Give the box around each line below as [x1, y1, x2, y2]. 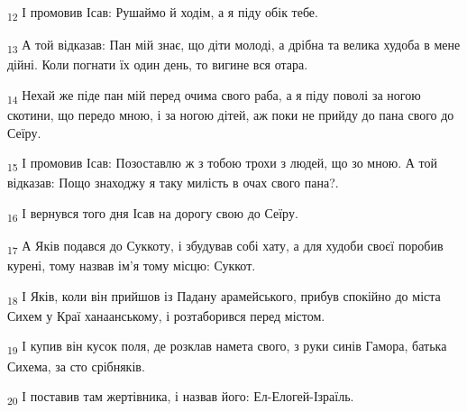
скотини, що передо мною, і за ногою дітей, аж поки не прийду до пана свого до [7, 105, 454, 124]
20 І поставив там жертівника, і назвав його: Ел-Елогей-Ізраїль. [7, 387, 354, 407]
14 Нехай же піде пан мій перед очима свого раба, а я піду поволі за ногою [7, 85, 421, 106]
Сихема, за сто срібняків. [7, 356, 145, 375]
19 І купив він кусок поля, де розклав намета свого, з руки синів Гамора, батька [7, 336, 447, 358]
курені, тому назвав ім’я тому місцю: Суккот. [7, 256, 256, 275]
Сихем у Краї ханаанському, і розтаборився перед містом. [7, 306, 325, 325]
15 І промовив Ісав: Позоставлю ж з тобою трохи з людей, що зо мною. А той [7, 153, 437, 174]
